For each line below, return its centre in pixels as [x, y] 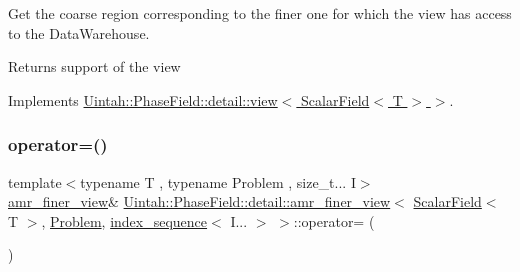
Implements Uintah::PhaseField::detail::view [143, 99]
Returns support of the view [94, 66]
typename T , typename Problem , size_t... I [218, 181]
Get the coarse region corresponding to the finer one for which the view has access [260, 13]
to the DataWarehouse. [79, 32]
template [35, 181]
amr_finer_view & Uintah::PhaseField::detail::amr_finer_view [199, 201]
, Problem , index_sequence [124, 220]
